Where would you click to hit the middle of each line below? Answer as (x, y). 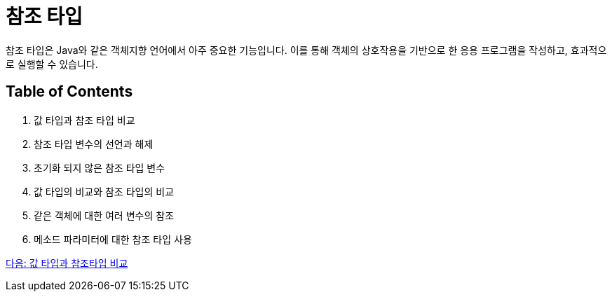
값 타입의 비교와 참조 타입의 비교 (104, 191)
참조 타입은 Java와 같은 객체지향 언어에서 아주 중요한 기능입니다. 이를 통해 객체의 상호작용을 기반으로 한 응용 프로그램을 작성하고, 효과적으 (306, 50)
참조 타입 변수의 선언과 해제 (94, 144)
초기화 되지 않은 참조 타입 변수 (100, 167)
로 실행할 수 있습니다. (52, 64)
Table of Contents (69, 92)
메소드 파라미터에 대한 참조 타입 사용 (113, 239)
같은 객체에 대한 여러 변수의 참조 (104, 215)
